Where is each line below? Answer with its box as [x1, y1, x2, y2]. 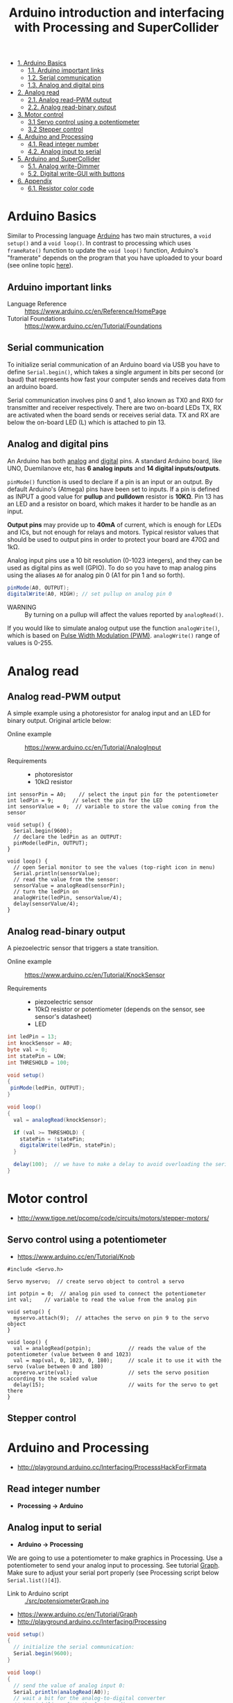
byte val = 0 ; [7, 1046, 49, 1053]
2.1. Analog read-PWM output [27, 96, 112, 104]
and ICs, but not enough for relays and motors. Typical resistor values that [7, 528, 219, 536]
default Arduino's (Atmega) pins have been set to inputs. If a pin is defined [7, 485, 220, 493]
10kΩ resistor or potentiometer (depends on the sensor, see [34, 1005, 206, 1013]
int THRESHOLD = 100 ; [7, 1059, 70, 1066]
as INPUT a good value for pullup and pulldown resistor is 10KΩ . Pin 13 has [7, 492, 224, 501]
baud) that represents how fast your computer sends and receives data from [7, 375, 226, 383]
